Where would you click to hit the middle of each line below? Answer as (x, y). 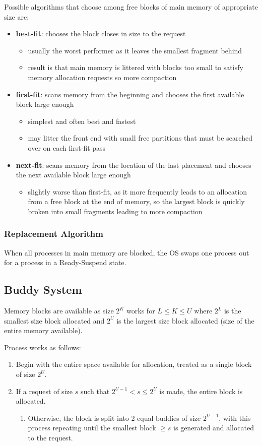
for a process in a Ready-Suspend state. (65, 262)
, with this (235, 418)
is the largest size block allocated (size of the (185, 320)
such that (95, 391)
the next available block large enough (73, 175)
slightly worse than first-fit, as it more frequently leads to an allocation (138, 191)
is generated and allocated (214, 428)
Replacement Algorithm (54, 234)
